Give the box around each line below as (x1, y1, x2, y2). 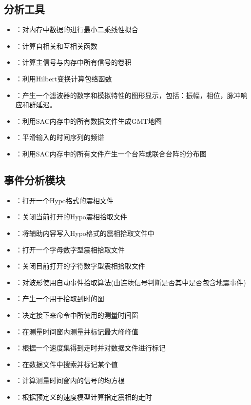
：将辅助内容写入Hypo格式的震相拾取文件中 (15, 228, 154, 238)
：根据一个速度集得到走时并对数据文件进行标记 (15, 343, 166, 353)
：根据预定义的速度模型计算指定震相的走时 (15, 391, 152, 402)
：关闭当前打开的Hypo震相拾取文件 (15, 212, 127, 222)
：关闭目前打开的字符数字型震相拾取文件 (15, 261, 145, 271)
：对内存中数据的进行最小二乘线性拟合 (15, 24, 138, 35)
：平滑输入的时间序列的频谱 (15, 132, 104, 142)
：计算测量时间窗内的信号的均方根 (15, 375, 125, 386)
